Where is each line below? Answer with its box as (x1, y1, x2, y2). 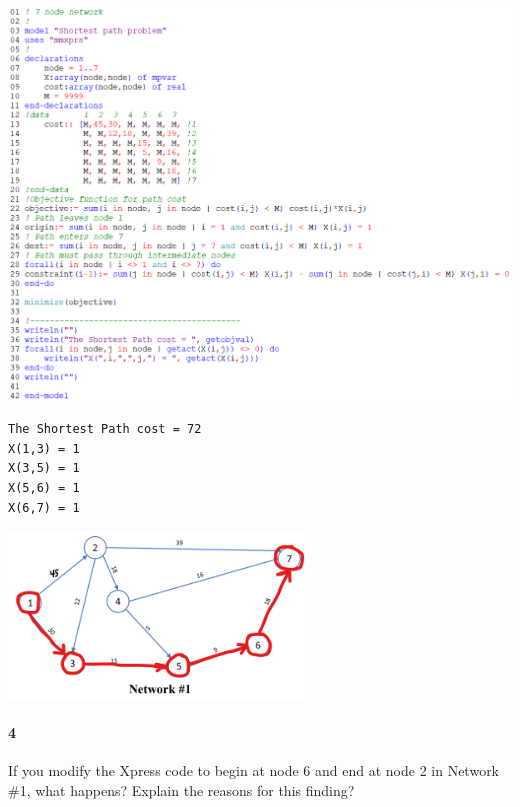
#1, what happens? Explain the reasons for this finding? (8, 779, 355, 800)
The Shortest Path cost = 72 (8, 422, 202, 437)
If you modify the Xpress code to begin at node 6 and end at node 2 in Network (8, 759, 500, 780)
